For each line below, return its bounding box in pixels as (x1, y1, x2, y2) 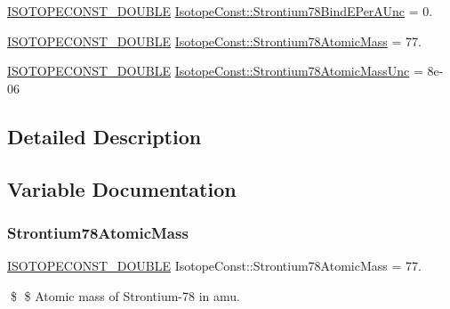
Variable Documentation (7, 175, 237, 202)
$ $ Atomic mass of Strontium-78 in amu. (10, 286, 240, 305)
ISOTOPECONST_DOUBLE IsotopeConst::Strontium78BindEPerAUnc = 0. (7, 2, 433, 20)
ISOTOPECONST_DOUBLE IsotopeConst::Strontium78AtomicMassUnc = (7, 61, 423, 80)
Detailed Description (7, 122, 202, 150)
